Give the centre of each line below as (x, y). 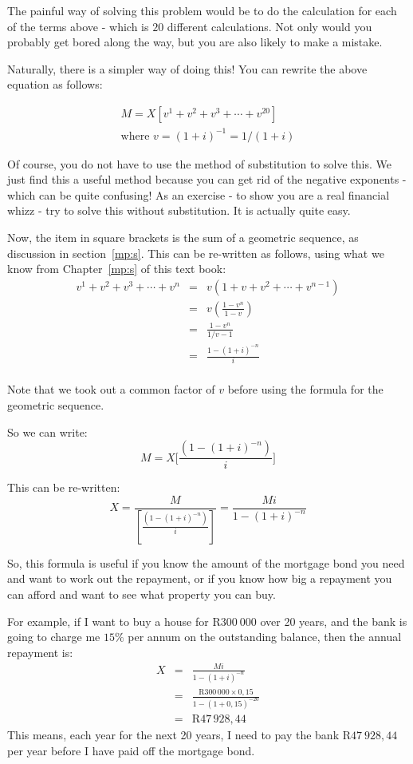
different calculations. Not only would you (269, 26)
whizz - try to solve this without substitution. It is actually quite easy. (179, 210)
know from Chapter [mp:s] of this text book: (117, 269)
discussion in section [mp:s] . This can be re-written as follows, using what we (196, 253)
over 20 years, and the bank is (334, 621)
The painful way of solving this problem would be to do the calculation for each (202, 10)
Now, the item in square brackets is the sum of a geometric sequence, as (183, 237)
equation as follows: (55, 84)
